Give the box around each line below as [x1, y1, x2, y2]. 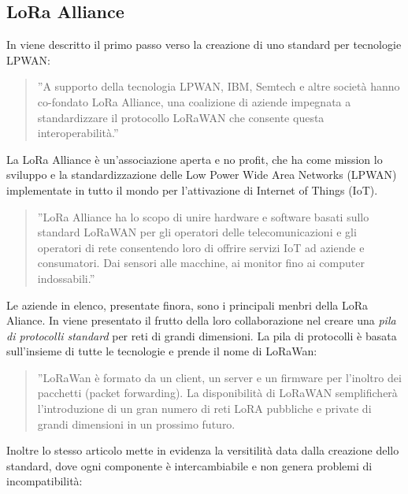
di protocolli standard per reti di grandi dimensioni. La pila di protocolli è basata [6, 327, 397, 344]
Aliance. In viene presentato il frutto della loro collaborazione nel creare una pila [6, 312, 396, 329]
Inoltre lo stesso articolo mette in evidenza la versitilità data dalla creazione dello [6, 442, 399, 459]
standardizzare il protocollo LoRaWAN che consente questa [37, 109, 325, 125]
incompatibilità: [6, 473, 83, 489]
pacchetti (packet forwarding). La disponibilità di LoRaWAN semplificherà [37, 384, 398, 401]
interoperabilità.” [37, 124, 119, 141]
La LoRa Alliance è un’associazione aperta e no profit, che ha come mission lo [6, 150, 383, 167]
